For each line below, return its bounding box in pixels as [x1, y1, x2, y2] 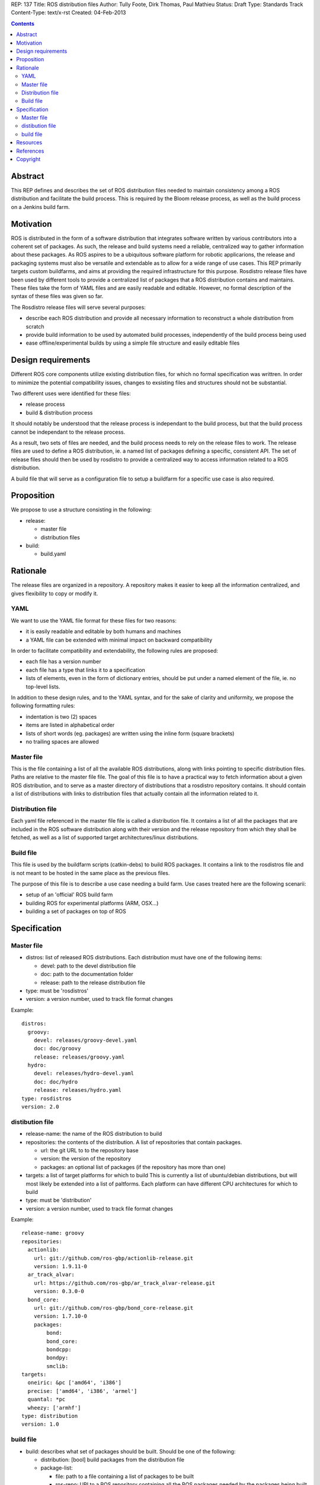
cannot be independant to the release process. [11, 428, 126, 435]
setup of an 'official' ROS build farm [25, 891, 113, 898]
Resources [16, 139, 43, 146]
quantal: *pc [27, 1396, 66, 1403]
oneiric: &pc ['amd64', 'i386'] [27, 1379, 121, 1386]
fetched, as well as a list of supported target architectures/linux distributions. [11, 834, 199, 841]
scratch [25, 323, 44, 330]
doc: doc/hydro [33, 1078, 78, 1085]
